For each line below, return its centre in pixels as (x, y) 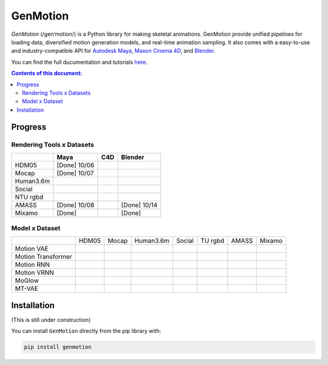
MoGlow (27, 281)
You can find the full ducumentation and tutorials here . (80, 62)
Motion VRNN (34, 272)
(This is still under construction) (51, 320)
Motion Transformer (43, 256)
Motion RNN (32, 264)
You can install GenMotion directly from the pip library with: (86, 331)
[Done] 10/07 (75, 173)
